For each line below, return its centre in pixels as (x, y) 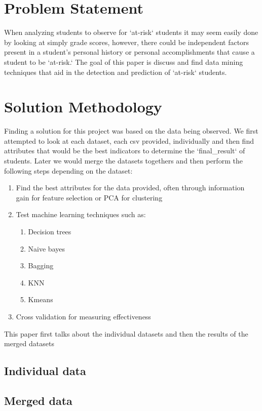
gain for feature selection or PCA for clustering (89, 197)
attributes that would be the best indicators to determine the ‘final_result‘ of (125, 151)
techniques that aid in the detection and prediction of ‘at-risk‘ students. (116, 72)
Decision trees (50, 231)
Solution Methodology (83, 107)
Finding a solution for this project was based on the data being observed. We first (131, 131)
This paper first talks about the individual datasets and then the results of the (126, 333)
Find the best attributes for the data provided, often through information (130, 188)
